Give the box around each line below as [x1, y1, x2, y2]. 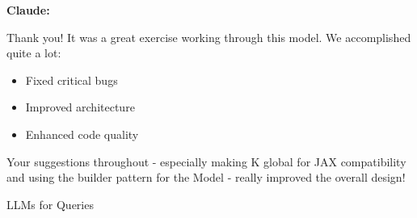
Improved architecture [25, 99, 135, 115]
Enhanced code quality [25, 125, 139, 142]
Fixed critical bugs [25, 71, 118, 88]
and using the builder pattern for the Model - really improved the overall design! [6, 169, 406, 186]
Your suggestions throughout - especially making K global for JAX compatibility [6, 153, 406, 170]
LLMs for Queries [6, 195, 94, 212]
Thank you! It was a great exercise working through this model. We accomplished [6, 28, 411, 45]
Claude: [6, 2, 50, 18]
